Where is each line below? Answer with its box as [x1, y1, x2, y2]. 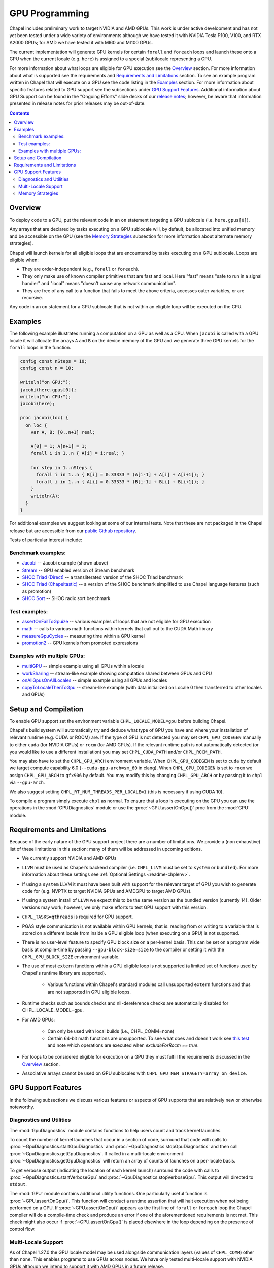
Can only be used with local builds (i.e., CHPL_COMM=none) [47, 1028, 175, 1034]
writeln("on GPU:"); [20, 379, 71, 385]
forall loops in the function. [9, 345, 71, 351]
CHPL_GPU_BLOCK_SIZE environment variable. [22, 954, 120, 960]
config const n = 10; [20, 365, 74, 371]
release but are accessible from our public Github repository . [9, 527, 136, 534]
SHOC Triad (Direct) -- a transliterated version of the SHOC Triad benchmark [22, 574, 183, 580]
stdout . [9, 1181, 27, 1187]
